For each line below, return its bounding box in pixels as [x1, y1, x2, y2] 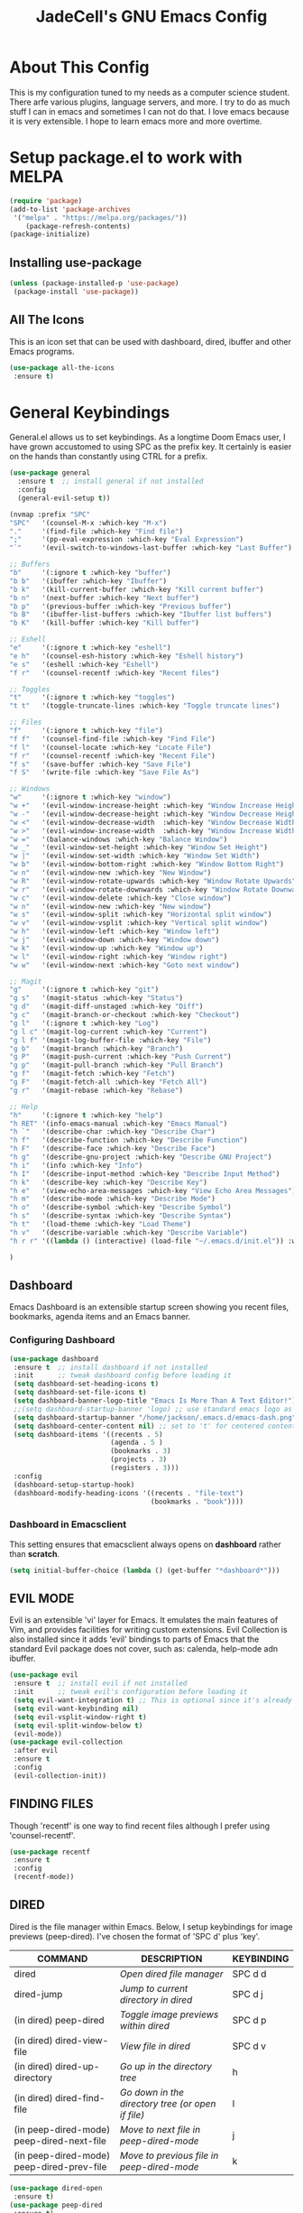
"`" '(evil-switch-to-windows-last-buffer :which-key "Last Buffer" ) [9, 543, 293, 552]
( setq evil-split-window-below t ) [13, 1721, 143, 1730]
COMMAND [37, 1952, 88, 1965]
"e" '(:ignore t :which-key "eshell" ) [9, 644, 171, 653]
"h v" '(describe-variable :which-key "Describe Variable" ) [9, 1227, 248, 1237]
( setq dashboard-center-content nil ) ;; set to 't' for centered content [13, 1421, 297, 1431]
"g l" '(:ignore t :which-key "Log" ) [9, 1018, 160, 1028]
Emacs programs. [9, 346, 75, 356]
